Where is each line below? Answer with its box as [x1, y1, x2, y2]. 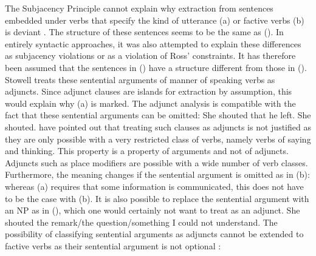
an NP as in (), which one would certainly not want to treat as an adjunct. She [5, 204, 300, 217]
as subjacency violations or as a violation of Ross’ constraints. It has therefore [5, 49, 296, 62]
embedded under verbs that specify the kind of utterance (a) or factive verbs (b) [5, 13, 304, 26]
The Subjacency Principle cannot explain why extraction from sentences [5, 2, 273, 14]
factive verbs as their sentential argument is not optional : [5, 239, 221, 252]
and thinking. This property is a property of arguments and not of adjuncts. [5, 144, 289, 157]
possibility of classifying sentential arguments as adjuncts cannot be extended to [5, 227, 304, 240]
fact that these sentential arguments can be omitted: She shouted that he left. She [5, 109, 311, 121]
